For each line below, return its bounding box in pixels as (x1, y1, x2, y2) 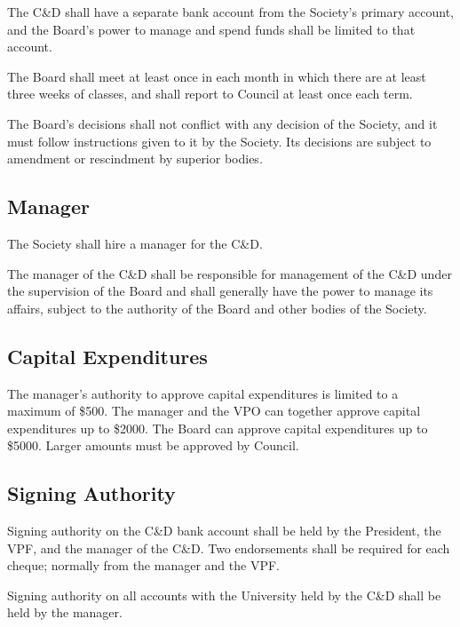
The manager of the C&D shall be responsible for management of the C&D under (7, 264, 452, 282)
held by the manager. (7, 603, 123, 622)
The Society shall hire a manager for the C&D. (7, 234, 263, 252)
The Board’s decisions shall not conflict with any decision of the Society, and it (7, 114, 438, 132)
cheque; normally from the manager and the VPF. (7, 556, 280, 575)
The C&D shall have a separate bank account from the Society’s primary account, (7, 3, 455, 20)
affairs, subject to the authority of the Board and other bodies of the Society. (7, 298, 427, 317)
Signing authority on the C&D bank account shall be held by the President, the (7, 521, 441, 540)
